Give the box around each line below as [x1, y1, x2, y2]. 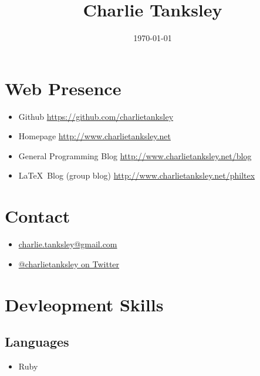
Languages [5, 333, 69, 351]
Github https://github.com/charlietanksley [18, 110, 174, 122]
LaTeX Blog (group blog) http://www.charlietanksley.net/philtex [18, 169, 255, 182]
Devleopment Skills [5, 292, 164, 316]
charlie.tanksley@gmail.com [18, 238, 117, 250]
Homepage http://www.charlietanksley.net [18, 130, 171, 142]
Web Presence [5, 76, 121, 100]
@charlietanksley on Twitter [18, 257, 120, 270]
